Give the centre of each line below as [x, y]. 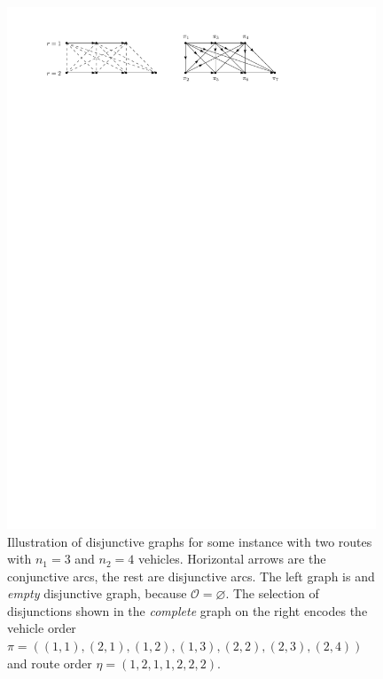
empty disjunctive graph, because [97, 593]
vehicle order [42, 628]
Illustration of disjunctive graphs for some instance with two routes [190, 541]
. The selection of [272, 593]
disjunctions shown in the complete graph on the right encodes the [188, 610]
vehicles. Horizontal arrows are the [232, 559]
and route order [50, 663]
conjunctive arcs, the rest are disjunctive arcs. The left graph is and [191, 576]
